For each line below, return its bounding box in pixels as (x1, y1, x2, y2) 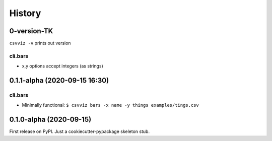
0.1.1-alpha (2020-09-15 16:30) (9, 76, 109, 85)
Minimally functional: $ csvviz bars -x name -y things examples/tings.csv (22, 102, 199, 108)
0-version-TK (9, 27, 53, 35)
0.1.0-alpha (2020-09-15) (9, 115, 92, 124)
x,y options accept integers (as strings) (22, 63, 103, 69)
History (9, 8, 41, 19)
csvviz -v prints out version (9, 40, 71, 46)
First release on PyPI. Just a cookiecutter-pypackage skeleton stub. (9, 128, 150, 134)
